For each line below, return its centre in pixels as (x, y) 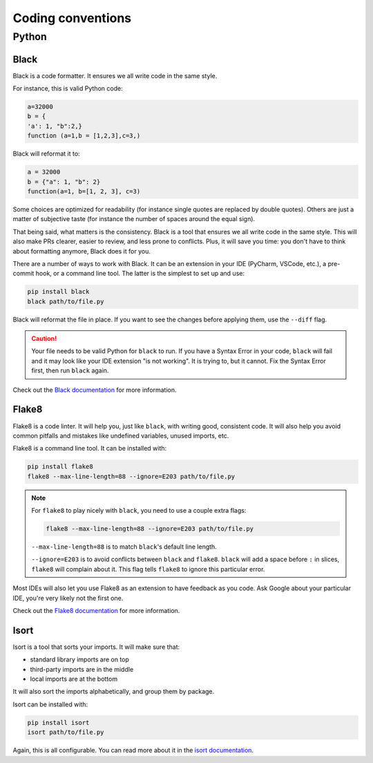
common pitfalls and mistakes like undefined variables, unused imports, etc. (121, 435)
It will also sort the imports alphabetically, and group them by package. (114, 692)
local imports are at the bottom (74, 679)
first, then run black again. (70, 370)
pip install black (58, 292)
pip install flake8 (60, 467)
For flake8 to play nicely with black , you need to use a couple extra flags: (139, 511)
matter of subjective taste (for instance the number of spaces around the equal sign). (134, 219)
